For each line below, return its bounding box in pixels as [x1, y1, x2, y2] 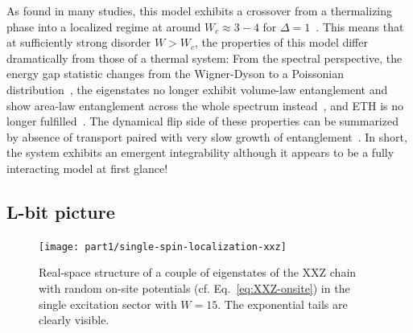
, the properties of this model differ [195, 34, 368, 51]
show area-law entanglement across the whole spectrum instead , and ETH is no [6, 97, 404, 113]
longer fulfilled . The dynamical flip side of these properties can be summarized [6, 113, 399, 129]
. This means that [316, 18, 404, 35]
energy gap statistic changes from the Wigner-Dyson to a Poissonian [6, 65, 345, 82]
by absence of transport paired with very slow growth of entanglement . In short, [6, 128, 407, 145]
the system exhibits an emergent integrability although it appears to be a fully [6, 144, 394, 161]
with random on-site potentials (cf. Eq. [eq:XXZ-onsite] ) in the [39, 279, 350, 296]
